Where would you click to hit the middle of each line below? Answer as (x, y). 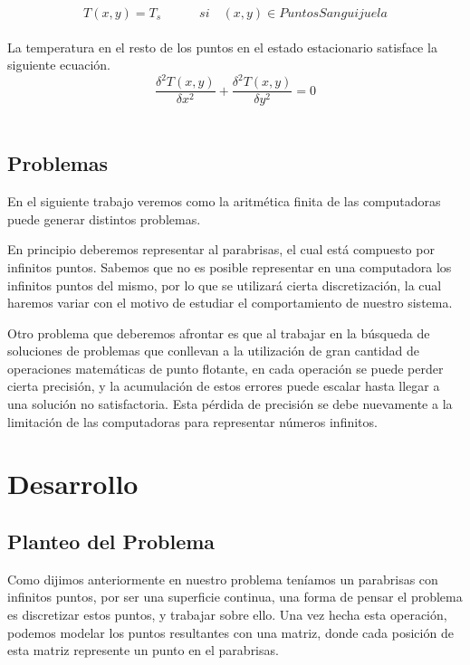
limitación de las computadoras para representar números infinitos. (192, 421)
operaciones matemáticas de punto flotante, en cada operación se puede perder (225, 368)
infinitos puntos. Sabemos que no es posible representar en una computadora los (230, 266)
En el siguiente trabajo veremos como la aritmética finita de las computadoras (224, 201)
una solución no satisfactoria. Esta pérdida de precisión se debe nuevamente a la (230, 404)
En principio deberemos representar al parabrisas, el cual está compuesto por (221, 249)
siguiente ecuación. (59, 65)
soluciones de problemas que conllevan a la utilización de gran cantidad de (213, 351)
